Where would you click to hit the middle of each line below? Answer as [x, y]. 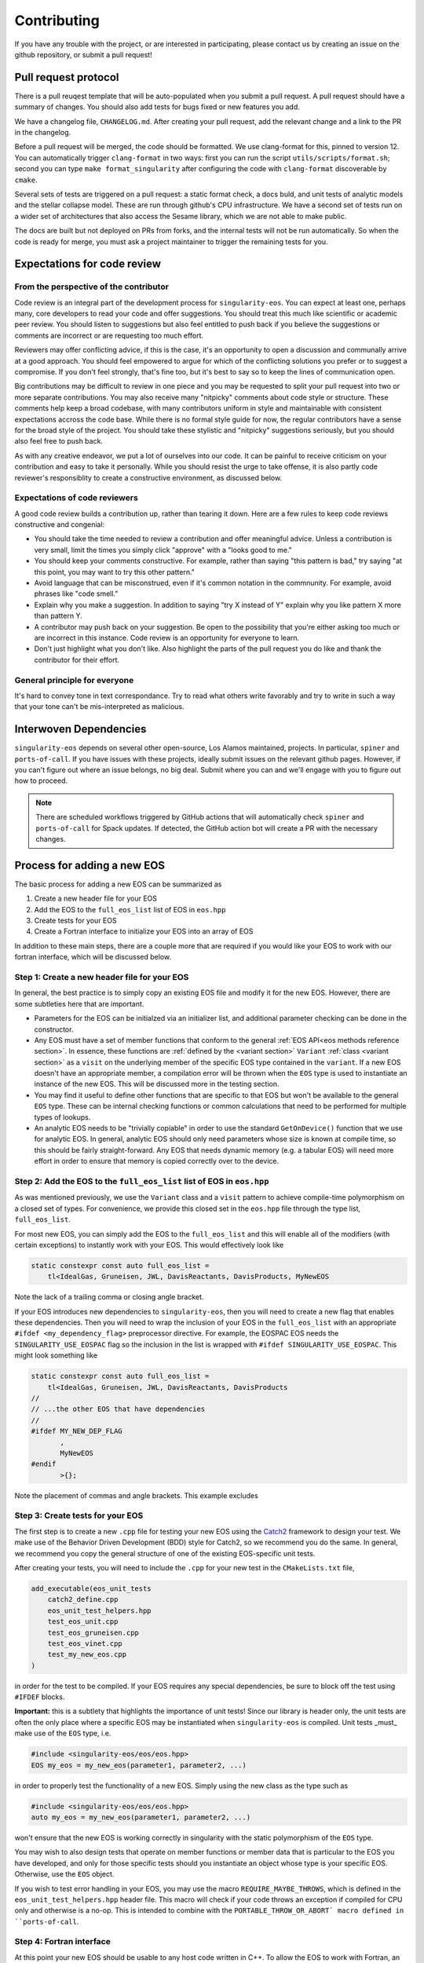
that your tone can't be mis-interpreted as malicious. [99, 707]
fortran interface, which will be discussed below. [93, 957]
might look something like [56, 1355]
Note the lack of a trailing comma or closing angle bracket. [109, 1297]
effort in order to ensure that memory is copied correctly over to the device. [156, 1161]
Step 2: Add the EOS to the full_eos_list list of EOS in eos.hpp [142, 1181]
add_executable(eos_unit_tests [91, 1588]
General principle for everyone [74, 680]
